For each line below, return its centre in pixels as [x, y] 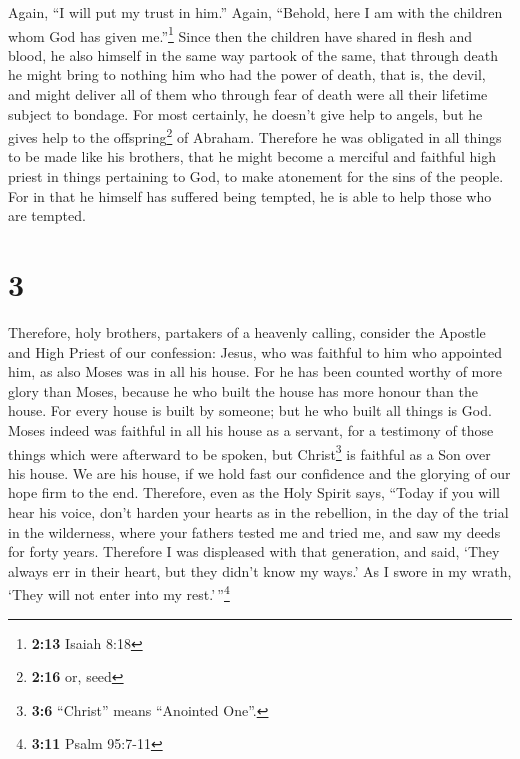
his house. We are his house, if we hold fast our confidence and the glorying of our [259, 472]
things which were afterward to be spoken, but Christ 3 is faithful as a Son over [249, 452]
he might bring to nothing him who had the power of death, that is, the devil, [247, 74]
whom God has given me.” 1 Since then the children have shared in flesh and [240, 34]
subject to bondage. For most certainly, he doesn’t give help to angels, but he [245, 113]
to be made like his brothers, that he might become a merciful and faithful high [252, 156]
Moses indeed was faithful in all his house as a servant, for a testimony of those [251, 429]
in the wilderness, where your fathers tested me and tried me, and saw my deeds [254, 531]
